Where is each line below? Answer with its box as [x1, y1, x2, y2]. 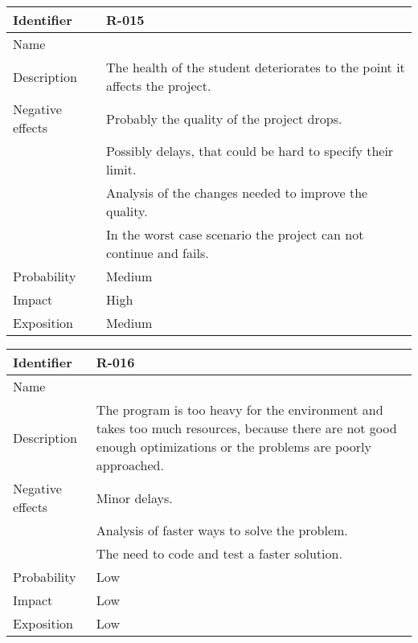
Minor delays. [96, 488, 173, 507]
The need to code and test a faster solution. [96, 544, 342, 563]
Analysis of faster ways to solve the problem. [96, 521, 348, 539]
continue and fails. [106, 244, 209, 262]
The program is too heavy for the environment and [96, 400, 383, 419]
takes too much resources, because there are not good [96, 419, 397, 437]
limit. [106, 160, 137, 178]
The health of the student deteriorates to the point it [106, 58, 405, 76]
